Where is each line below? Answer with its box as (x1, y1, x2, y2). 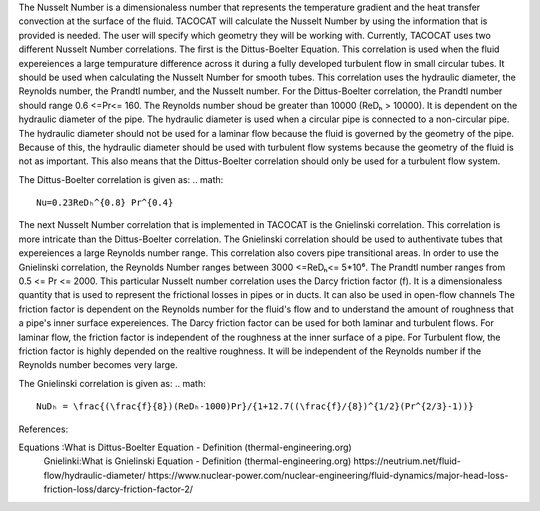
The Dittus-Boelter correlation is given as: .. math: (18, 173, 224, 185)
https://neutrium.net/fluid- (353, 455, 462, 467)
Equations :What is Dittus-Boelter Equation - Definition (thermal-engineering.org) (18, 441, 352, 453)
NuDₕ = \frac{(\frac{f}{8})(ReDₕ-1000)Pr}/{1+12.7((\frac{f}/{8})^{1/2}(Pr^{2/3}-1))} (36, 401, 474, 412)
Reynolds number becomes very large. (18, 359, 179, 371)
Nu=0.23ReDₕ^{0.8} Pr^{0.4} (36, 197, 174, 209)
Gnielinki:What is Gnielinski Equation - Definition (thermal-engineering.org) (43, 455, 352, 467)
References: (18, 423, 69, 435)
